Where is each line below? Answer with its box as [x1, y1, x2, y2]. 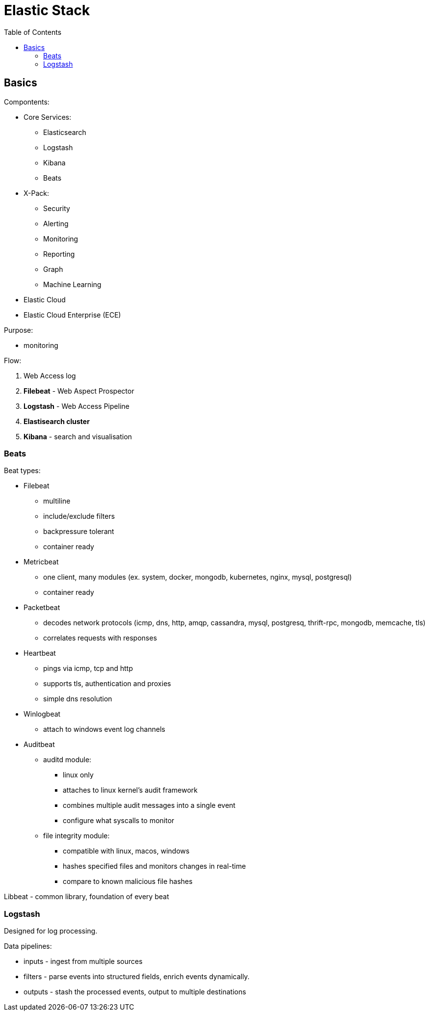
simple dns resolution [43, 694, 112, 703]
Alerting [43, 219, 69, 228]
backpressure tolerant [43, 527, 114, 536]
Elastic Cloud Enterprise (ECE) [24, 310, 121, 319]
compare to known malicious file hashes [63, 877, 193, 886]
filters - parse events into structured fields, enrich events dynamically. [24, 972, 250, 981]
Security [43, 204, 70, 213]
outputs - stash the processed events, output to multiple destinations [24, 988, 246, 996]
